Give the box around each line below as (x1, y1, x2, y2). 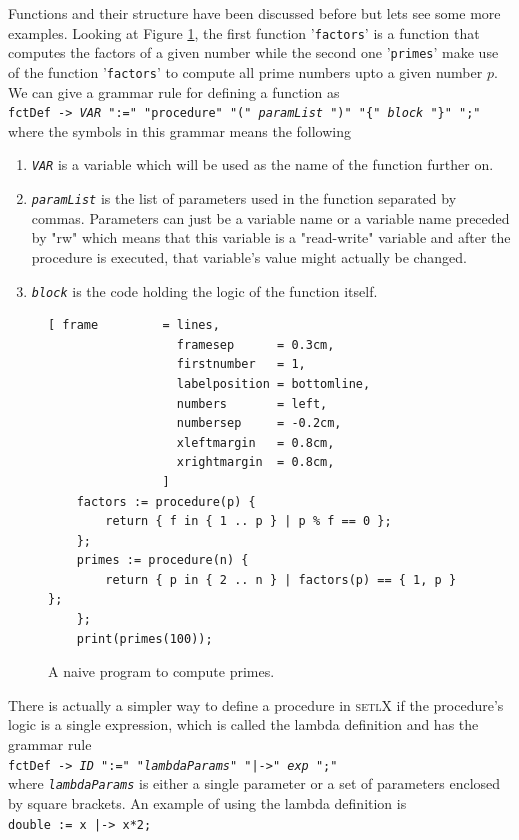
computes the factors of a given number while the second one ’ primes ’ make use (8, 42, 499, 63)
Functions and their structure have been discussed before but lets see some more (8, 3, 501, 23)
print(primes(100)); (76, 631, 213, 646)
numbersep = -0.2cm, (176, 416, 342, 431)
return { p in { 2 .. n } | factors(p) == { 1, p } (105, 572, 457, 587)
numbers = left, (176, 396, 328, 411)
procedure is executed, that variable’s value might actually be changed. (31, 246, 467, 267)
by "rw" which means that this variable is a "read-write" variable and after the (31, 227, 511, 248)
